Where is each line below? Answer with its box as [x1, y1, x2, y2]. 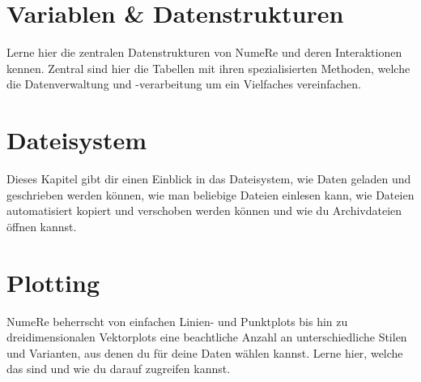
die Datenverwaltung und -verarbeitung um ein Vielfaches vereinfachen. [6, 75, 361, 92]
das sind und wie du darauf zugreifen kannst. [6, 360, 231, 377]
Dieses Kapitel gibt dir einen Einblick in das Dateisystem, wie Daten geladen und [6, 170, 411, 187]
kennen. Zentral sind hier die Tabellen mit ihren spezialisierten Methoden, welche [6, 59, 410, 76]
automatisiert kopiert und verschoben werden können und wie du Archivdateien [6, 202, 402, 219]
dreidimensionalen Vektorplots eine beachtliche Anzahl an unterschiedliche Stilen [6, 328, 407, 346]
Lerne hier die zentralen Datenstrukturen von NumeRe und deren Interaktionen [6, 44, 402, 61]
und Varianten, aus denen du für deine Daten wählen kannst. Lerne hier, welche [6, 344, 403, 361]
